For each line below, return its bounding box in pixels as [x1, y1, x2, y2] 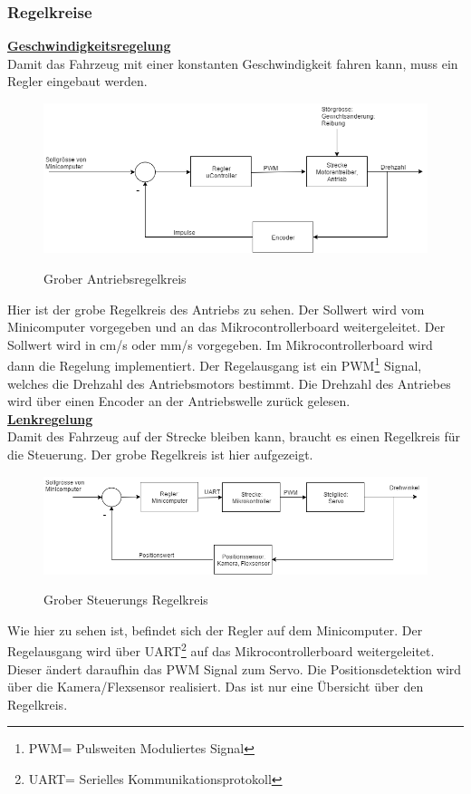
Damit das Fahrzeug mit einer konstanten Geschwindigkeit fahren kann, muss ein [7, 53, 458, 73]
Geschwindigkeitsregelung [7, 36, 171, 55]
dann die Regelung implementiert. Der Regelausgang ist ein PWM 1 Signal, [7, 353, 422, 375]
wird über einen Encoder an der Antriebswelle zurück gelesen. [7, 392, 351, 411]
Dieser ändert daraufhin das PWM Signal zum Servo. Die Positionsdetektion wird [7, 659, 462, 678]
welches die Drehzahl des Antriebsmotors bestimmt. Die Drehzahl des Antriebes [7, 373, 451, 392]
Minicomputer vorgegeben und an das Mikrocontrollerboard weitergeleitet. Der [7, 317, 446, 336]
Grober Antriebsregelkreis [43, 269, 187, 288]
